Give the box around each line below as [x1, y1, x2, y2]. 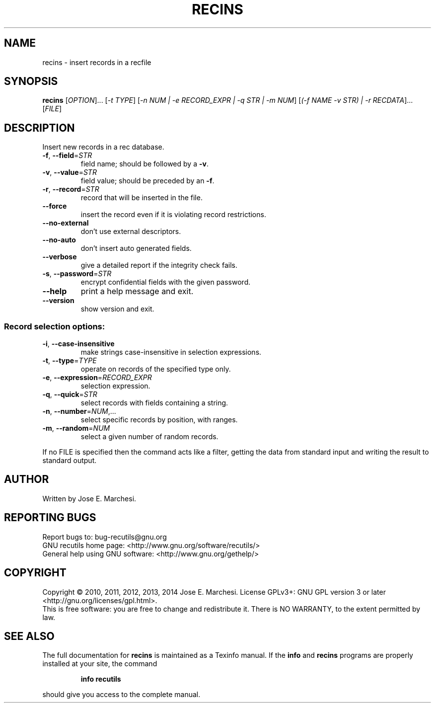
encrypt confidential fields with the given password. [80, 278, 251, 287]
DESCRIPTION [4, 121, 75, 134]
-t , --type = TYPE [42, 356, 97, 365]
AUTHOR [4, 473, 49, 486]
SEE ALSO [4, 629, 55, 642]
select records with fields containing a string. [80, 398, 228, 407]
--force [42, 202, 67, 211]
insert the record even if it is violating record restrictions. [80, 210, 266, 219]
